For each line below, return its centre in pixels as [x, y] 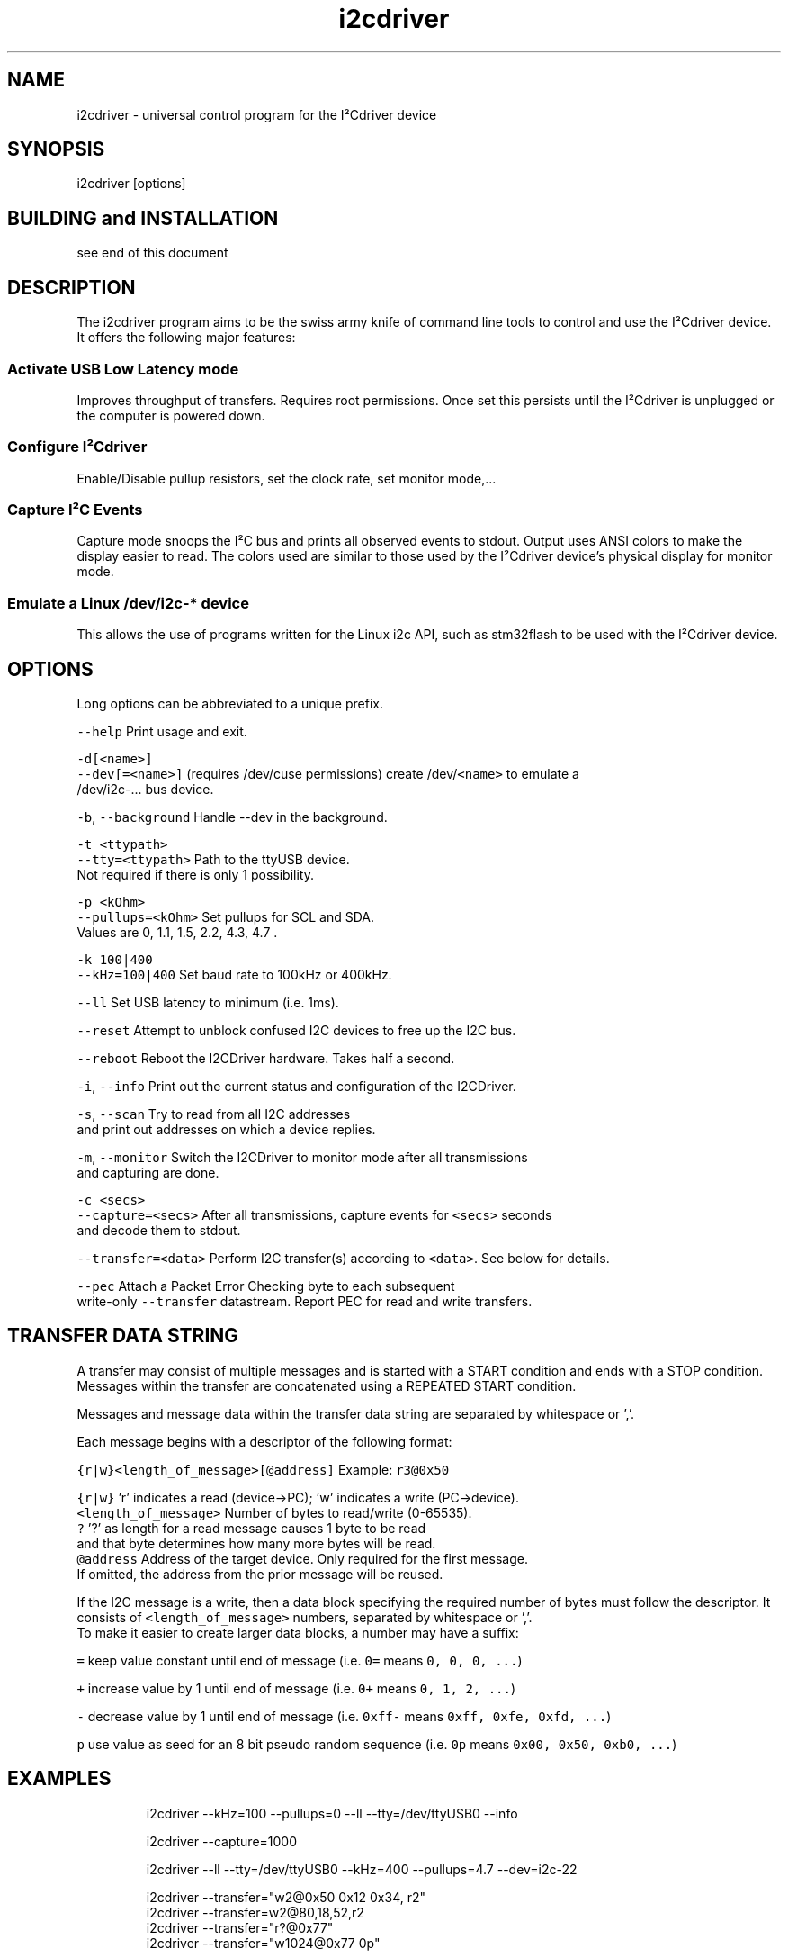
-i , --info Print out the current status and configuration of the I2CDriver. [296, 1086]
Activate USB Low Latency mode [123, 369]
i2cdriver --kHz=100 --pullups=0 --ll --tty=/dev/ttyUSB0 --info [332, 1813]
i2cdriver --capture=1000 [222, 1841]
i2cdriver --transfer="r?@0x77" [240, 1927]
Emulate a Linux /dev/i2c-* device [128, 603]
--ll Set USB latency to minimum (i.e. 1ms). [208, 1002]
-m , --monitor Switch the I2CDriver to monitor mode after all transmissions [302, 1157]
